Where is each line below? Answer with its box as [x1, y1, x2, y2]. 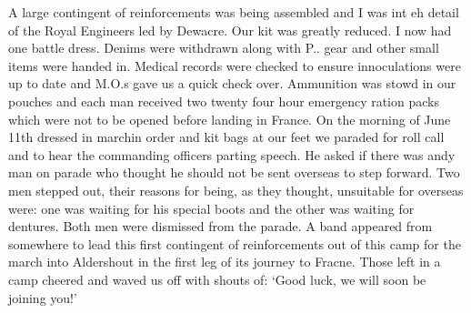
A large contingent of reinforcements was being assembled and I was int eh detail [8, 3, 459, 21]
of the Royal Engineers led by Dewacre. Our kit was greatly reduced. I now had [8, 20, 452, 39]
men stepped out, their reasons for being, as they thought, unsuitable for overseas [8, 180, 464, 199]
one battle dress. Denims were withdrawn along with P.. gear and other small [8, 38, 439, 57]
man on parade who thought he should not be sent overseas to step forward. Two [8, 163, 460, 182]
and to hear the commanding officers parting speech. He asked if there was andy [8, 145, 456, 164]
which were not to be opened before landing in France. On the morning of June [8, 109, 451, 128]
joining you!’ [8, 288, 77, 307]
